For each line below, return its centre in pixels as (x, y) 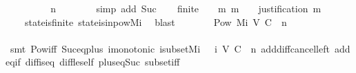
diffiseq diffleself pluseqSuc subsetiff (102, 62)
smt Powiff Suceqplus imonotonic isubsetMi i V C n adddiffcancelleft (170, 48)
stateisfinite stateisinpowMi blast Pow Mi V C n (156, 21)
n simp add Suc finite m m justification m (186, 8)
